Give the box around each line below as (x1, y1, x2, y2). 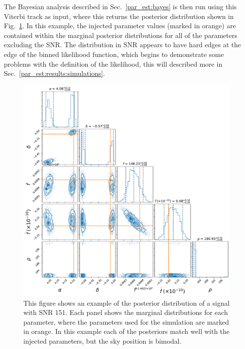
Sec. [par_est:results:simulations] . (4, 68, 105, 78)
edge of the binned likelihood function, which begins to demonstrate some (4, 49, 224, 59)
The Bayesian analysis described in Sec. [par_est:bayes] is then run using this (4, 1, 237, 11)
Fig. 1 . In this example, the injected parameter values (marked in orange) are (4, 20, 236, 31)
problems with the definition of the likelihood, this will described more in (4, 58, 223, 69)
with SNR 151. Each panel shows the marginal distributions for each (23, 307, 228, 317)
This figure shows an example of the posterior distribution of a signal (23, 297, 230, 308)
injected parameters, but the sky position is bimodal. (23, 336, 182, 346)
